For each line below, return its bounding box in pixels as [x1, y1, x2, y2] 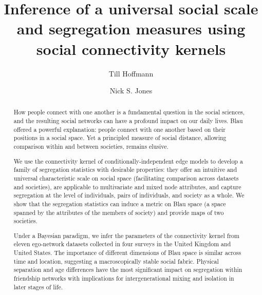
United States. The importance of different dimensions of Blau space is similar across [13, 248, 241, 257]
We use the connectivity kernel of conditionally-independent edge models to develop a [13, 156, 243, 165]
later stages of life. [13, 282, 63, 291]
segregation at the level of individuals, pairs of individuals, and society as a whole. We [13, 191, 245, 200]
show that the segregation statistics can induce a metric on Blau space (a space [13, 199, 226, 208]
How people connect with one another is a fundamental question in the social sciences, [13, 108, 245, 116]
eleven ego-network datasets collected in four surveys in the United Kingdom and [13, 240, 231, 248]
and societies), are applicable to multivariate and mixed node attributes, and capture [13, 182, 241, 191]
